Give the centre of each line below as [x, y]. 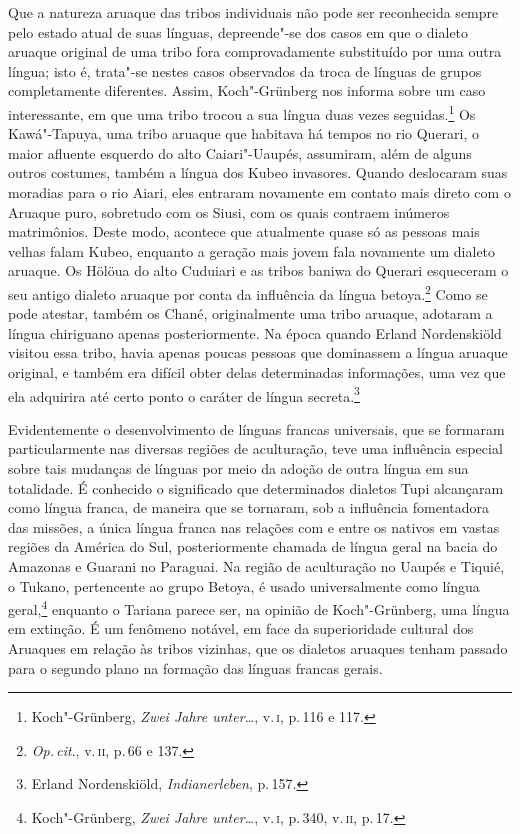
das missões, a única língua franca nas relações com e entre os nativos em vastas [254, 526]
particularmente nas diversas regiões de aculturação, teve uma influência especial [255, 448]
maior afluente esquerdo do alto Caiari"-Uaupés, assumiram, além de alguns [240, 152]
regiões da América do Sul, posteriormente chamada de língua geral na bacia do [253, 546]
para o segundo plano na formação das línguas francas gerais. [195, 667]
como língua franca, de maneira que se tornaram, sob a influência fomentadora [249, 507]
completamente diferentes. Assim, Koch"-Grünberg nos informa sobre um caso [247, 90]
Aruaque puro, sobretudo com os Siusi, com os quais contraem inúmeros [229, 211]
